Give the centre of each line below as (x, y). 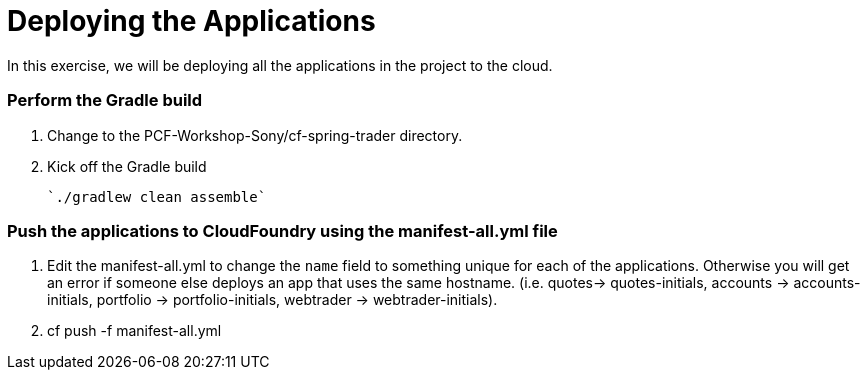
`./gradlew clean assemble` (157, 196)
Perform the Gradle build (105, 100)
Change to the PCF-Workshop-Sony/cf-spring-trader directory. (255, 135)
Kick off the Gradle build (127, 166)
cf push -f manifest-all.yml (134, 331)
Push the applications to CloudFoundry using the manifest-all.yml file (282, 230)
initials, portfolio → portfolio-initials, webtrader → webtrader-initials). (272, 300)
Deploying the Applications (191, 21)
